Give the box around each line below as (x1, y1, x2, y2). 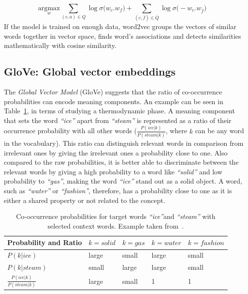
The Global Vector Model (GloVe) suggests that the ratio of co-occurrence (4, 87, 222, 97)
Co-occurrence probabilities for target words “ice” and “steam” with (16, 211, 216, 221)
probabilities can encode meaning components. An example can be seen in (4, 96, 223, 106)
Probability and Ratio (7, 237, 82, 248)
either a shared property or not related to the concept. (4, 195, 165, 205)
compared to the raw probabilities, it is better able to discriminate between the (4, 157, 239, 167)
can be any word (195, 125, 244, 136)
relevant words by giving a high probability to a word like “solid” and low (4, 166, 222, 176)
